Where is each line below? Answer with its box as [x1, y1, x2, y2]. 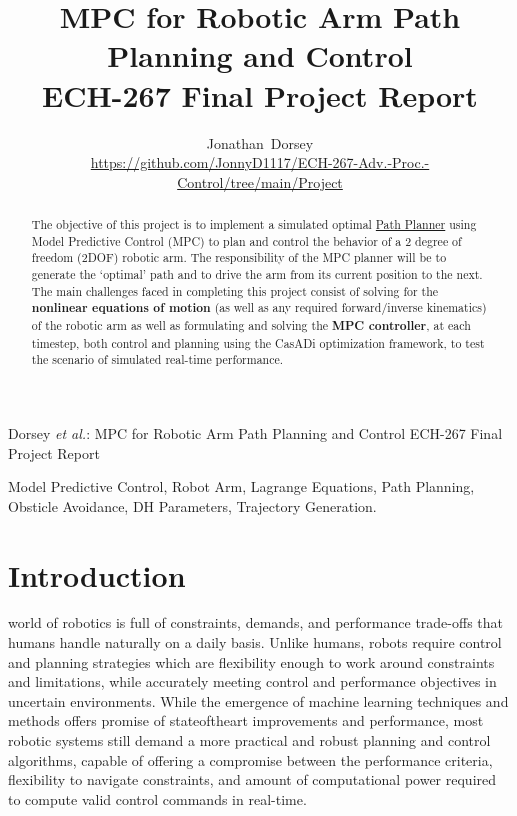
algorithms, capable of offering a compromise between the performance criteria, [8, 749, 493, 770]
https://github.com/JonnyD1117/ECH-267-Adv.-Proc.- [90, 152, 430, 173]
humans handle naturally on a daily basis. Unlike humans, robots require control [8, 632, 502, 653]
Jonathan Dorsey [206, 132, 314, 153]
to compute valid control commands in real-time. [8, 788, 307, 809]
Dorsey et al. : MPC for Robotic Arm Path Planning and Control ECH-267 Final [8, 422, 503, 443]
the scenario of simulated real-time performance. [31, 351, 284, 368]
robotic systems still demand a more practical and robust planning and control [8, 730, 491, 751]
